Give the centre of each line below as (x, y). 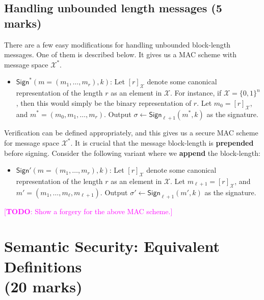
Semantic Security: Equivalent (112, 246)
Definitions (43, 266)
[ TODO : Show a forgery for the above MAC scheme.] (88, 211)
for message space (32, 142)
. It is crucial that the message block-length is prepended (162, 142)
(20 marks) (43, 286)
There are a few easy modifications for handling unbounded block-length (117, 44)
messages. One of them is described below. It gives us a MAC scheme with (120, 54)
